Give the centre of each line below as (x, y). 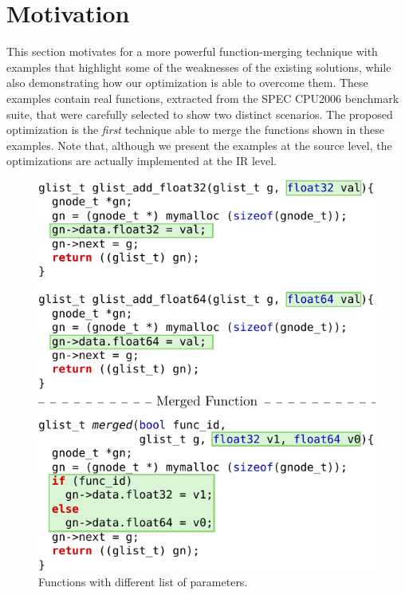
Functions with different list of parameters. (143, 582)
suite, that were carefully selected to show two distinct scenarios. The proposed (200, 114)
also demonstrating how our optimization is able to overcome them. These (187, 83)
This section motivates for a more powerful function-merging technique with (192, 51)
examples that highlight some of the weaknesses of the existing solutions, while (199, 67)
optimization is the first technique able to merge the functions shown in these (196, 130)
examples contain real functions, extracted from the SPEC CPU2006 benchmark (203, 98)
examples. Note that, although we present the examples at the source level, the (199, 145)
